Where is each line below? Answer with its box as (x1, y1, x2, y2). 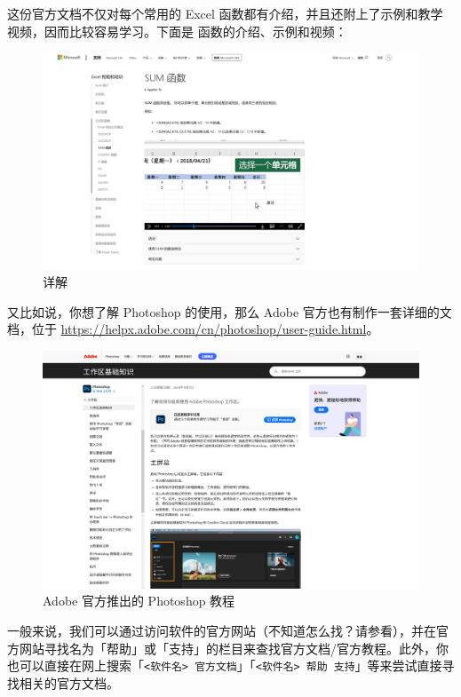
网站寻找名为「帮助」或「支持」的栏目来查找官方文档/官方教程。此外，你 (19, 638, 449, 657)
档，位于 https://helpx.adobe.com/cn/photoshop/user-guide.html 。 (7, 320, 379, 338)
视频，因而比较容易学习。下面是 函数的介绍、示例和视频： (7, 21, 347, 40)
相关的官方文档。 (19, 673, 119, 692)
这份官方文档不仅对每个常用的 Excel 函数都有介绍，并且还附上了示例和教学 (7, 4, 443, 22)
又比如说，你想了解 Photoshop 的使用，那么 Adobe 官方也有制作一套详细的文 (7, 302, 452, 321)
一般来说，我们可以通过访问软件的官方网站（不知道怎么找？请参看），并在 (7, 621, 436, 639)
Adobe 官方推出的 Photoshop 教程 (43, 591, 235, 610)
